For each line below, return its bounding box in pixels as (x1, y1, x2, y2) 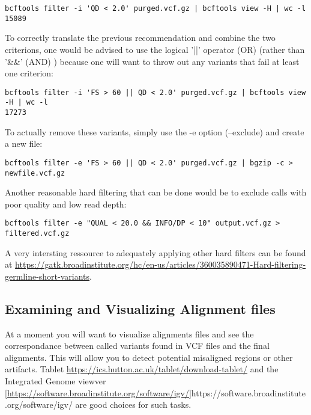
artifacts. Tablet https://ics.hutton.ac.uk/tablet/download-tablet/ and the (5, 363, 279, 375)
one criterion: (5, 67, 53, 79)
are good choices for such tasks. (75, 398, 192, 411)
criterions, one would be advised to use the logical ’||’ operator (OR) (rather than (5, 43, 305, 55)
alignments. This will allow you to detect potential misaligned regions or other (5, 351, 293, 363)
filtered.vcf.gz (5, 229, 70, 238)
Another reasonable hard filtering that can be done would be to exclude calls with (5, 186, 307, 198)
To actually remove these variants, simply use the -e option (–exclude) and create (5, 125, 304, 138)
